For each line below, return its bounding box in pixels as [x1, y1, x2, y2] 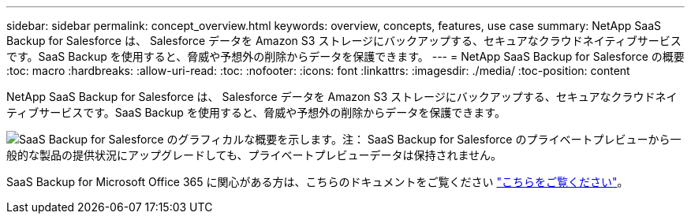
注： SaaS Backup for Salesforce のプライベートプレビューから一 [342, 132, 682, 146]
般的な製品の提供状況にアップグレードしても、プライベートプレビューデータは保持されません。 [6, 148, 502, 162]
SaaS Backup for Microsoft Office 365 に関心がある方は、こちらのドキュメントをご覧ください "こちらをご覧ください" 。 [6, 175, 629, 188]
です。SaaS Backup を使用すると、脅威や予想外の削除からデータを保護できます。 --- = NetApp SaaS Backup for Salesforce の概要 [6, 50, 685, 63]
